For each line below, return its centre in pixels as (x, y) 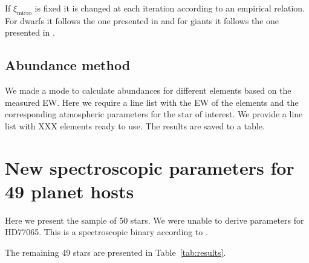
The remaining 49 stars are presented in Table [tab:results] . (115, 252)
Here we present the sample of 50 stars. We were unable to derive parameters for (154, 220)
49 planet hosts (70, 191)
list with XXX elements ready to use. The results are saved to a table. (135, 125)
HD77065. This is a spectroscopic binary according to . (106, 232)
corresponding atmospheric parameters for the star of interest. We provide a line (154, 114)
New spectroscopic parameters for (150, 167)
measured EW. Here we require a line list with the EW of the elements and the (152, 102)
